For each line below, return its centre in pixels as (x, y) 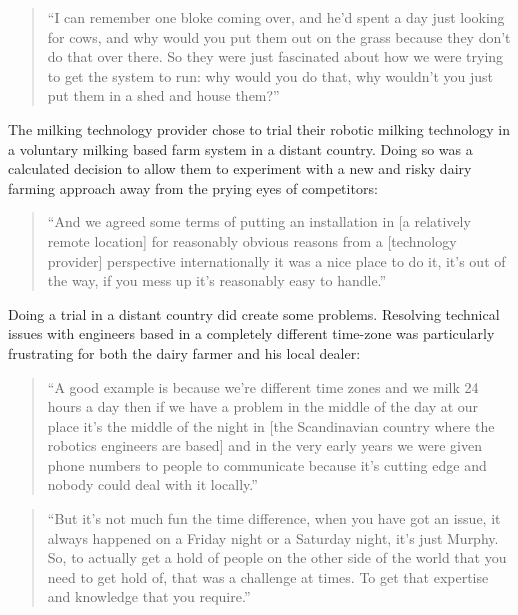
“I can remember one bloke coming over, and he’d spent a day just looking (276, 17)
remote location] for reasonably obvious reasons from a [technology (252, 240)
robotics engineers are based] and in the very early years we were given (264, 445)
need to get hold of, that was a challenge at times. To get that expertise (268, 576)
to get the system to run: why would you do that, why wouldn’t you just (270, 75)
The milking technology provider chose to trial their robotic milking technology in (259, 128)
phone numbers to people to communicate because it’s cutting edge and (267, 464)
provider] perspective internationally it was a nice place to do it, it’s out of (276, 260)
